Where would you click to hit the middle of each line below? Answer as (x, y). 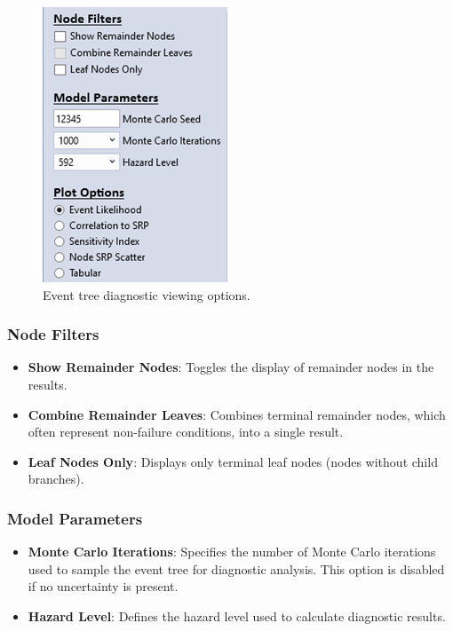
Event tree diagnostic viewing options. (147, 294)
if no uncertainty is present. (103, 586)
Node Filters (53, 334)
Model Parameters (75, 518)
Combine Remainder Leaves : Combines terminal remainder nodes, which (237, 414)
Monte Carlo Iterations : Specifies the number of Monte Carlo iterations (232, 552)
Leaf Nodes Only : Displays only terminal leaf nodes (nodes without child (233, 461)
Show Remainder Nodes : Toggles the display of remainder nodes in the (231, 367)
